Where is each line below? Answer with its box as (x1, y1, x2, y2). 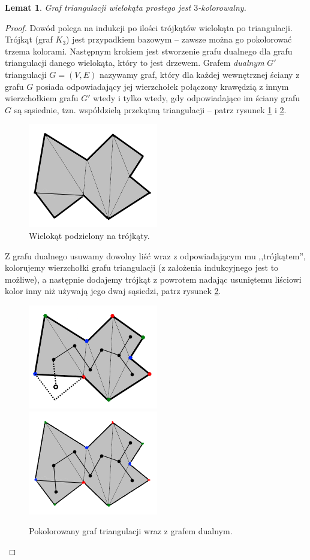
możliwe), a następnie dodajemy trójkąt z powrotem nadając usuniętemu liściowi (5, 273, 302, 285)
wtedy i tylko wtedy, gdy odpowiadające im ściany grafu (93, 92, 300, 104)
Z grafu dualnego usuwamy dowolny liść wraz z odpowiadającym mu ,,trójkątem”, (5, 249, 306, 262)
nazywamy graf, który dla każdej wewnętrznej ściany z (99, 68, 300, 80)
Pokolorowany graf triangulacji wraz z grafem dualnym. (29, 525, 233, 537)
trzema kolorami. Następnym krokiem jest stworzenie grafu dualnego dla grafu (5, 44, 293, 57)
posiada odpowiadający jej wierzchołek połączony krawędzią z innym (35, 80, 289, 92)
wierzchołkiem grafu (5, 92, 79, 104)
